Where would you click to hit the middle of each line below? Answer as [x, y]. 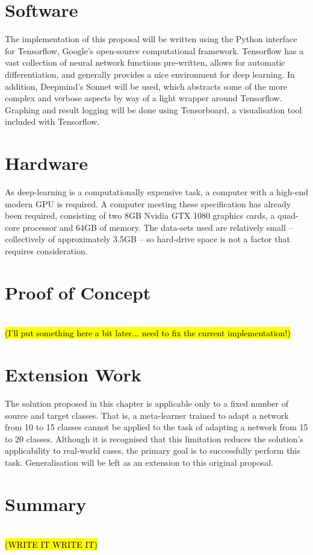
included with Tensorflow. [52, 121]
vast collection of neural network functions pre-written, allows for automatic [145, 62]
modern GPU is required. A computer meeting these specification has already [148, 203]
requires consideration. [46, 250]
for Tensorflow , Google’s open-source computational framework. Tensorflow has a [154, 50]
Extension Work [73, 375]
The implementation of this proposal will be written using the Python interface [151, 39]
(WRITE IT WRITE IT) [51, 544]
